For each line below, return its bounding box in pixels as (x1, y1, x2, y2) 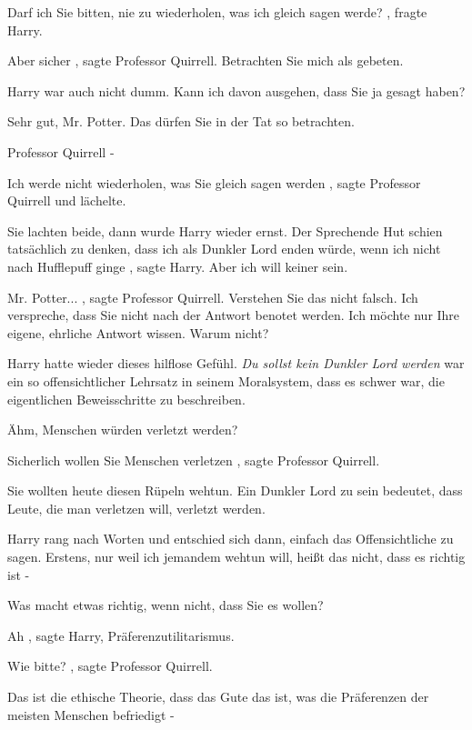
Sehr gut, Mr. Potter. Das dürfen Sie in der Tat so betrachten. (7, 112, 355, 131)
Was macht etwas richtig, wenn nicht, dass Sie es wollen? (7, 595, 324, 615)
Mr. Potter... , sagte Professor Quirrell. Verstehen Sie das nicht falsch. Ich (7, 287, 418, 306)
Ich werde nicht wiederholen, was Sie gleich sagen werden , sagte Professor (7, 173, 421, 192)
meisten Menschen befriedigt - (7, 705, 175, 724)
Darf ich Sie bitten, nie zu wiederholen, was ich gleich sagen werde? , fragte (7, 3, 427, 21)
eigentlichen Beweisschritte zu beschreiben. (7, 389, 246, 408)
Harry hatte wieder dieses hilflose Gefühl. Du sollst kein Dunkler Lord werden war (7, 354, 465, 373)
